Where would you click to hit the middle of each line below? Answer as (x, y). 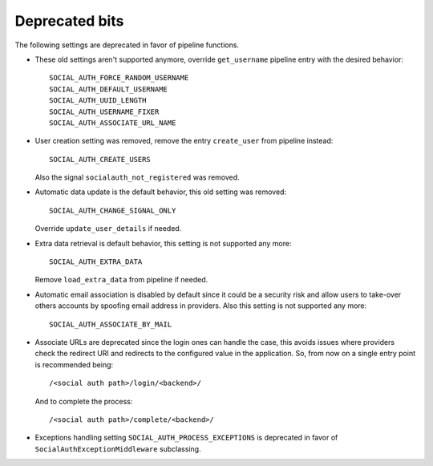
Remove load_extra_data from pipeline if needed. (121, 280)
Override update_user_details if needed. (108, 229)
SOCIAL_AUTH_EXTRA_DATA (96, 262)
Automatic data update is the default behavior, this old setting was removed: (161, 192)
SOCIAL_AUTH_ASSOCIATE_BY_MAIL (111, 324)
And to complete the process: (84, 401)
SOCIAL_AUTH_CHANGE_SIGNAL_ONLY (113, 210)
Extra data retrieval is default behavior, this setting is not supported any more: (163, 243)
